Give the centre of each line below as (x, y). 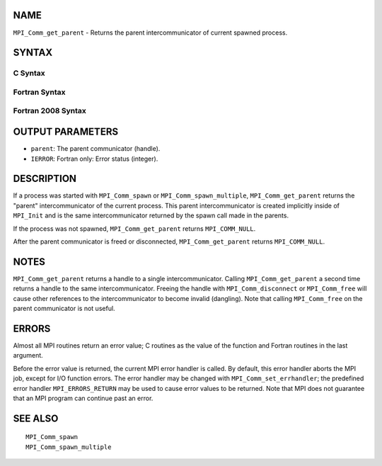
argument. (28, 356)
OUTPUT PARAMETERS (66, 132)
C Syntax (29, 73)
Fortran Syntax (39, 92)
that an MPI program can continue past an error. (83, 398)
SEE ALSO (36, 418)
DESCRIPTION (45, 179)
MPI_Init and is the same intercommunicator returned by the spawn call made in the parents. (151, 215)
